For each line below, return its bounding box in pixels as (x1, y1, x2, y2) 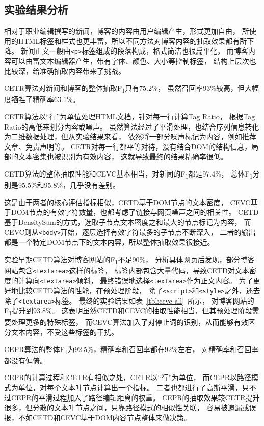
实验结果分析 (4, 2, 68, 17)
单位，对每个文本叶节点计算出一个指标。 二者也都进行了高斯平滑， (18, 382, 242, 393)
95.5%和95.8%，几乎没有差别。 (18, 180, 120, 190)
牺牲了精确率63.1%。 (11, 94, 80, 105)
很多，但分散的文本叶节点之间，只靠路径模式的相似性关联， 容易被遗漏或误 (4, 402, 256, 413)
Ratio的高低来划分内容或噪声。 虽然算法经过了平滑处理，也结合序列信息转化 (4, 121, 259, 132)
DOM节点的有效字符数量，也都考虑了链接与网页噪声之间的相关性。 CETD (11, 207, 259, 217)
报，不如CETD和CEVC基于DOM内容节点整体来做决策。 (4, 412, 191, 422)
